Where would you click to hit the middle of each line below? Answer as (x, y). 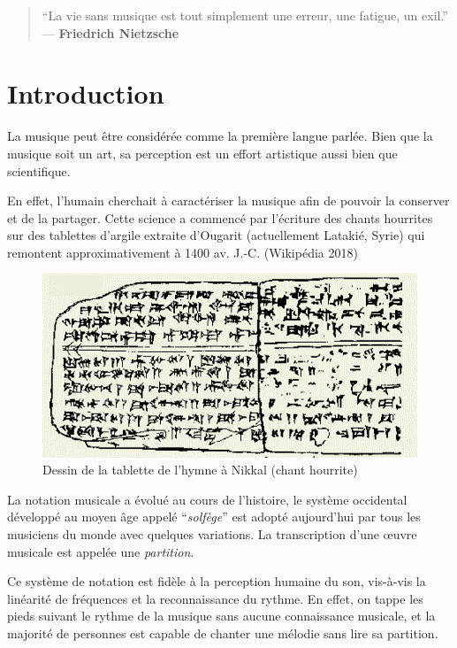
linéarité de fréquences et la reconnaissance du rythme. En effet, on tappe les (215, 598)
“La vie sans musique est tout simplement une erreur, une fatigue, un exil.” (245, 15)
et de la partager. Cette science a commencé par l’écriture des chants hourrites (220, 217)
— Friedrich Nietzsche (110, 32)
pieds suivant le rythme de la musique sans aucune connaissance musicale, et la (221, 616)
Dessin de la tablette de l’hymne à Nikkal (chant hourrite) (200, 470)
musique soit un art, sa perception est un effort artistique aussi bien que (202, 153)
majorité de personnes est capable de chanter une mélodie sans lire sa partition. (223, 633)
